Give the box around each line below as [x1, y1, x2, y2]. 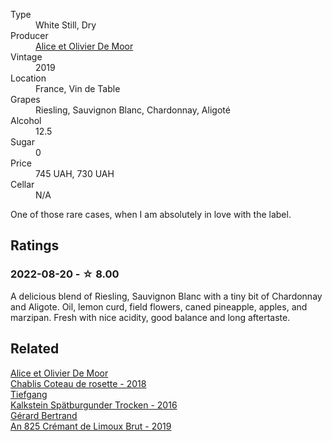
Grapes [10, 94, 41, 105]
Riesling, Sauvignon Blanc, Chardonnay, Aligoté [35, 104, 231, 116]
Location [10, 72, 47, 84]
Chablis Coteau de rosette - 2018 [10, 377, 147, 389]
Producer [10, 30, 49, 41]
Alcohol [10, 115, 42, 126]
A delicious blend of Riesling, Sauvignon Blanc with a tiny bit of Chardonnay [10, 290, 323, 302]
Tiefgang [10, 388, 48, 400]
